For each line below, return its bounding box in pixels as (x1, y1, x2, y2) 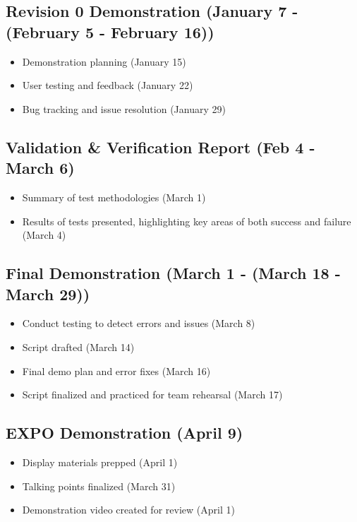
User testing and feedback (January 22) (22, 78, 193, 93)
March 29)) (6, 283, 90, 304)
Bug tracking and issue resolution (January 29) (22, 101, 226, 116)
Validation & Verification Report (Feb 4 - (6, 136, 315, 158)
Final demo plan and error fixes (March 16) (22, 363, 211, 378)
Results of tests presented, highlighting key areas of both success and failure (22, 213, 351, 228)
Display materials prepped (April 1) (22, 454, 178, 469)
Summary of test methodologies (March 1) (22, 189, 206, 204)
